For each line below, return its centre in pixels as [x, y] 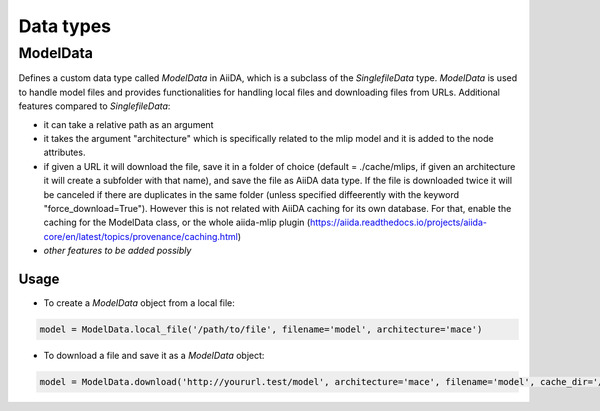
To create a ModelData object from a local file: [139, 302]
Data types [65, 26]
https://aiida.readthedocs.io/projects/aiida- [398, 222]
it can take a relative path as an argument [128, 124]
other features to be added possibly [117, 251]
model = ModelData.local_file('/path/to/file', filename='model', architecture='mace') [261, 329]
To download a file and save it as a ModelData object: [154, 355]
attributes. [64, 152]
